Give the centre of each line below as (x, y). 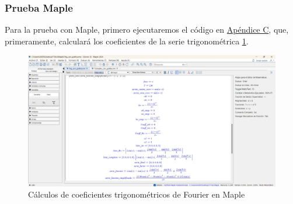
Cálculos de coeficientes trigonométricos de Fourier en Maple (137, 194)
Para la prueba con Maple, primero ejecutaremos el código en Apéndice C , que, (147, 30)
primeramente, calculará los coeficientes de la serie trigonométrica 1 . (127, 41)
